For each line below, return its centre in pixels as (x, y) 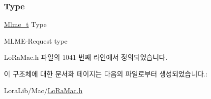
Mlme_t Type (25, 24)
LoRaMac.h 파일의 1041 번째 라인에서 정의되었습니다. (86, 57)
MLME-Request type (36, 40)
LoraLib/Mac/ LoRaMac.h (43, 90)
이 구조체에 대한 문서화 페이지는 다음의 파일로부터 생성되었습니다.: (106, 74)
